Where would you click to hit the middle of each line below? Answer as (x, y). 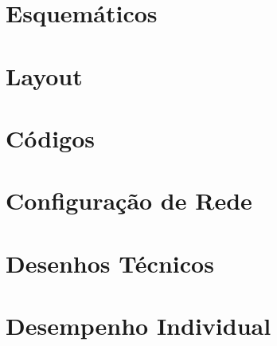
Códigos (51, 138)
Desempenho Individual (138, 326)
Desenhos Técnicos (110, 263)
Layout (44, 75)
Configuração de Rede (129, 201)
